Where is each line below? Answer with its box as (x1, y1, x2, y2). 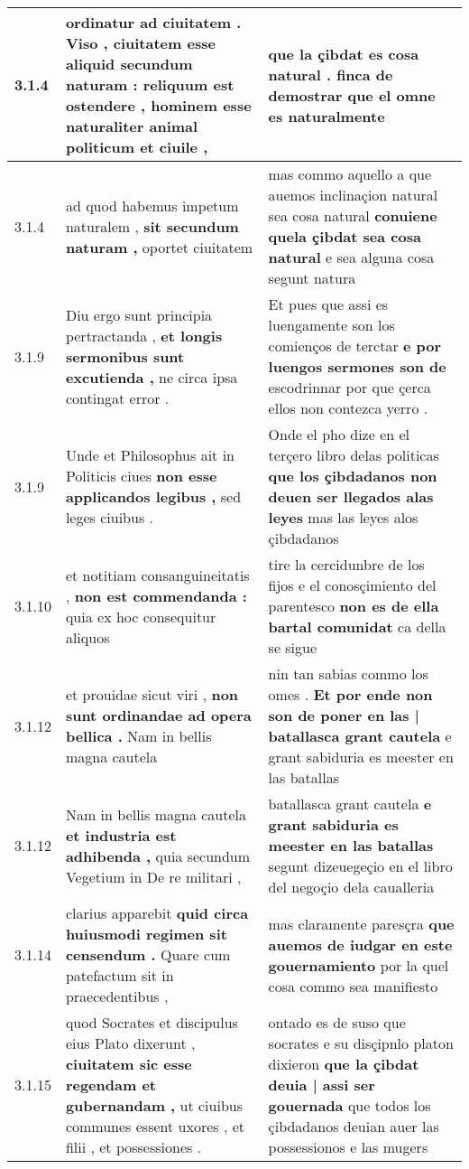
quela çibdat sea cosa (268, 226, 421, 247)
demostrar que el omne (268, 84, 436, 106)
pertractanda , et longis (65, 324, 223, 346)
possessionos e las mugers (268, 1136, 428, 1157)
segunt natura (268, 267, 356, 288)
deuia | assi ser (268, 1074, 375, 1095)
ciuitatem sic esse (65, 1053, 192, 1074)
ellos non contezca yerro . (268, 397, 428, 418)
